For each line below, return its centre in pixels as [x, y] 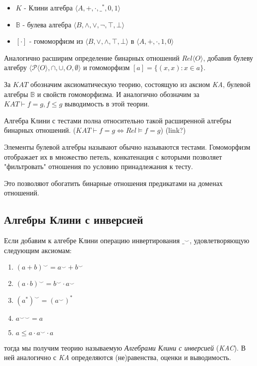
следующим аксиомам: [38, 250]
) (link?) [173, 130]
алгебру [16, 67]
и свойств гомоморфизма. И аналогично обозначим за [118, 94]
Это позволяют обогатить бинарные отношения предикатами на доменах [113, 183]
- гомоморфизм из [56, 41]
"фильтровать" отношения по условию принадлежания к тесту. [98, 166]
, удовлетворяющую [220, 240]
